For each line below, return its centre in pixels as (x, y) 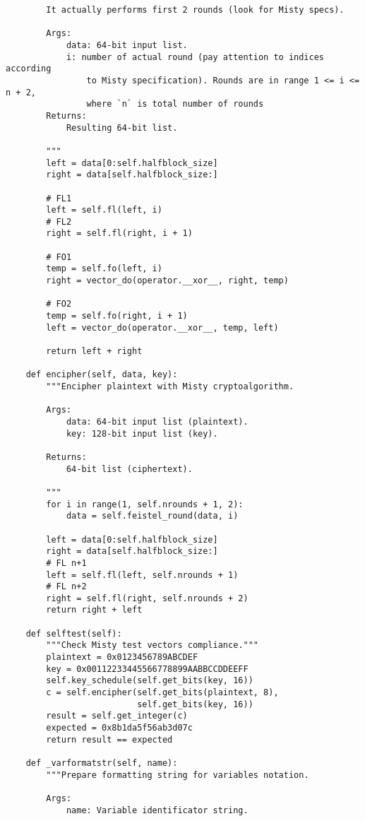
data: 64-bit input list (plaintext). (157, 421)
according (29, 69)
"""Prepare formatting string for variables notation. (178, 775)
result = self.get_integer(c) (117, 716)
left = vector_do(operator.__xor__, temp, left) (162, 327)
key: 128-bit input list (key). (142, 433)
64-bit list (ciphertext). (129, 469)
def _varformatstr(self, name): (102, 763)
